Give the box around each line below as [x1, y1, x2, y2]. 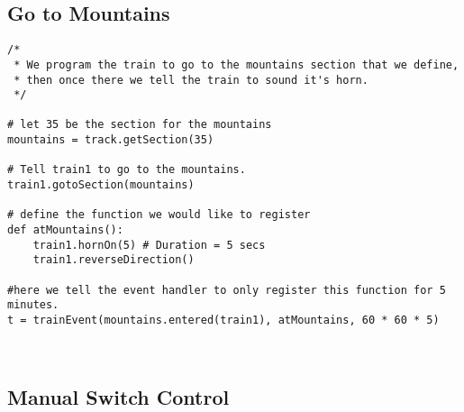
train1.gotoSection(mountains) [7, 179, 195, 192]
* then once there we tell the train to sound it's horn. [14, 73, 368, 87]
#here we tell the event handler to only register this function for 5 [7, 283, 446, 297]
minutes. [7, 298, 59, 312]
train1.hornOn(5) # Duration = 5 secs [32, 238, 266, 252]
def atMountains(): [7, 224, 123, 237]
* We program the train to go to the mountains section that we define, [14, 58, 459, 71]
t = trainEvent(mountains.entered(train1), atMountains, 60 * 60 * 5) [7, 314, 440, 327]
